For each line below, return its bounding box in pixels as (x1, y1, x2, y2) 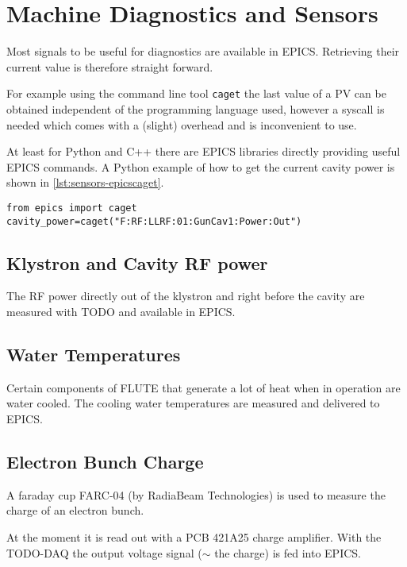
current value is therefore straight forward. (6, 58, 213, 75)
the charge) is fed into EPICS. (214, 544, 361, 561)
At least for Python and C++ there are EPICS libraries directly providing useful (6, 143, 401, 160)
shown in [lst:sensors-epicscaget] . (6, 174, 164, 191)
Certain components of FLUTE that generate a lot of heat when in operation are (6, 379, 401, 395)
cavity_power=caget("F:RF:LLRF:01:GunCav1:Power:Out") (6, 215, 302, 227)
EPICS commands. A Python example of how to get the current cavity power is (6, 158, 395, 175)
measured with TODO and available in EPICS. (6, 303, 236, 320)
